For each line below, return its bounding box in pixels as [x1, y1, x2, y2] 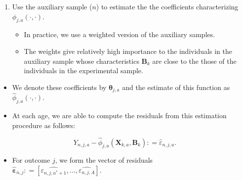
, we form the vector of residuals [55, 155, 153, 165]
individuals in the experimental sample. [24, 65, 143, 76]
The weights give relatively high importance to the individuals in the [24, 45, 233, 56]
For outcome [12, 155, 50, 165]
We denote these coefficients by [12, 82, 107, 92]
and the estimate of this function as [122, 82, 230, 92]
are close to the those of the [152, 55, 237, 66]
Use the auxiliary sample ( [12, 1, 92, 11]
